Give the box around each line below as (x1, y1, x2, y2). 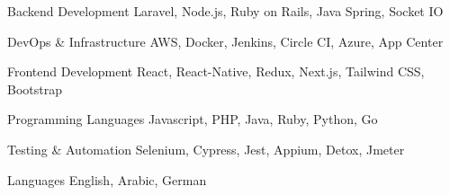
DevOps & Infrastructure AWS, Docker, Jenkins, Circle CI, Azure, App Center (7, 31, 444, 50)
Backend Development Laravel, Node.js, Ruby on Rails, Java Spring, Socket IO (7, 2, 444, 20)
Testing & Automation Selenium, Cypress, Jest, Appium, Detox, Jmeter (7, 139, 405, 158)
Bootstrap (7, 79, 62, 98)
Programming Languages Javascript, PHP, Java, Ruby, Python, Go (7, 110, 378, 129)
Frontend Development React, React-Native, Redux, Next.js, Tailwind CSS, (7, 62, 425, 81)
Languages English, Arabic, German (7, 170, 207, 189)
